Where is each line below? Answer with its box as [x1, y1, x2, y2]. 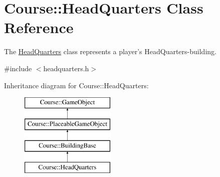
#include [4, 63, 32, 73]
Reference [4, 17, 74, 38]
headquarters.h [43, 63, 89, 73]
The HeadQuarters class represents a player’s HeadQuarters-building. [4, 46, 216, 57]
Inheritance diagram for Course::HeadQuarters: [4, 80, 149, 90]
